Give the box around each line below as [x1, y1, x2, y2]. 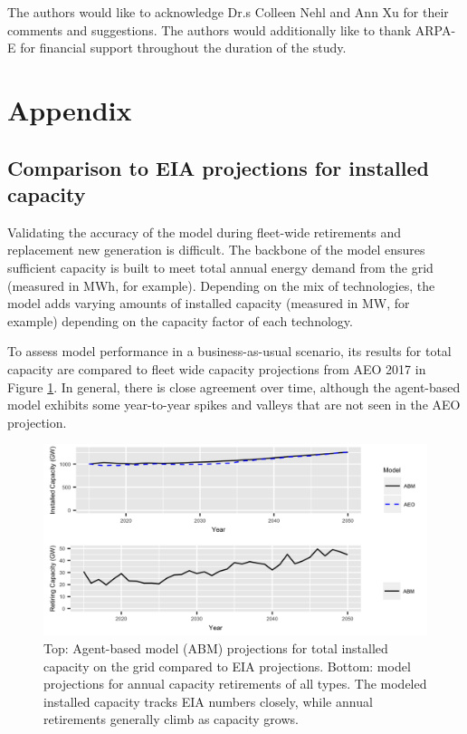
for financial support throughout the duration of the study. [20, 38, 347, 57]
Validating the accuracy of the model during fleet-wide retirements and [7, 222, 402, 241]
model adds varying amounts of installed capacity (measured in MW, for [7, 294, 410, 313]
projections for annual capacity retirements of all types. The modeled [43, 674, 427, 693]
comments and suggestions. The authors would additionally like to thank [7, 20, 412, 39]
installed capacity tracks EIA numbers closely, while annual [43, 691, 373, 710]
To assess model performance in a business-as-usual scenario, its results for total [7, 342, 452, 361]
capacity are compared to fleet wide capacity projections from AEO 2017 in [7, 359, 426, 378]
